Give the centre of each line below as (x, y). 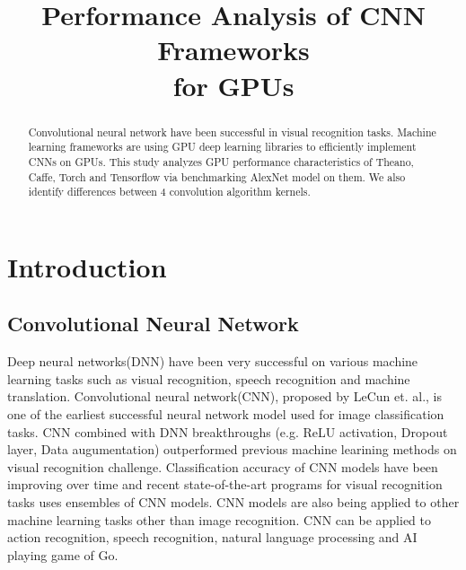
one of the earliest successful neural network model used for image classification (226, 414)
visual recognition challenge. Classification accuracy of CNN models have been (223, 466)
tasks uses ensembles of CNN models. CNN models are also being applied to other (233, 501)
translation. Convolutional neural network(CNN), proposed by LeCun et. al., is (225, 396)
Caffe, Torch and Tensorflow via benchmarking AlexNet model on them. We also (217, 176)
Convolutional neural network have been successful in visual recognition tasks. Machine (232, 132)
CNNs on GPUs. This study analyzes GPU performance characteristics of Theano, (221, 161)
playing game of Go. (63, 554)
